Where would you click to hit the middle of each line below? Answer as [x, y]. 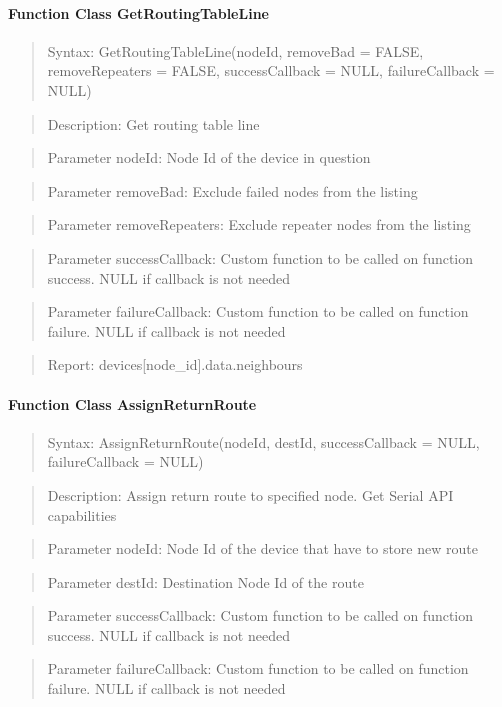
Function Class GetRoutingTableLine [138, 12]
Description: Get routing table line [153, 123]
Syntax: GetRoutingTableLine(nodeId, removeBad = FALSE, [235, 50]
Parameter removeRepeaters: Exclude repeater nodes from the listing [259, 224]
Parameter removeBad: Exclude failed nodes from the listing [232, 190]
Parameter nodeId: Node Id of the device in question [209, 157]
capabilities [82, 514]
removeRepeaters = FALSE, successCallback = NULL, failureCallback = [271, 70]
